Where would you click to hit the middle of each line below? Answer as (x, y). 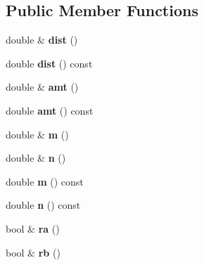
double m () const (45, 181)
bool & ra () (33, 228)
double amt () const (50, 110)
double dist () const (49, 63)
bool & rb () (33, 252)
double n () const (43, 205)
